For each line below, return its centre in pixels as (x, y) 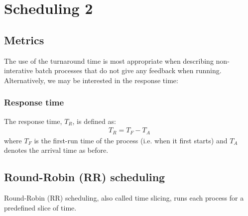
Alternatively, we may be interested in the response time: (91, 80)
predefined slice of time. (40, 207)
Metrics (24, 40)
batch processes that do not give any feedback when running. (128, 70)
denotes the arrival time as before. (56, 150)
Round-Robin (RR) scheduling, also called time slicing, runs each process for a (124, 198)
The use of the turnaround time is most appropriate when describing (109, 60)
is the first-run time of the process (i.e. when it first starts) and (131, 140)
